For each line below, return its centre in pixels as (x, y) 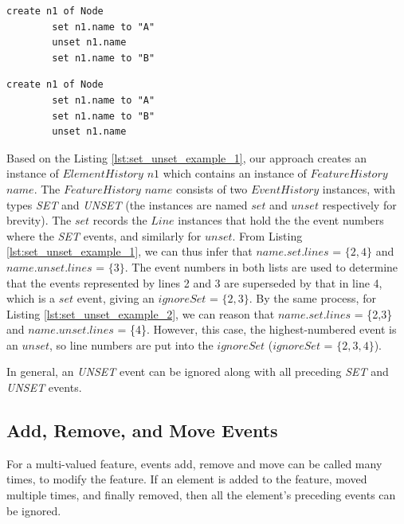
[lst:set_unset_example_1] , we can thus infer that (129, 251)
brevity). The (39, 220)
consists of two (212, 188)
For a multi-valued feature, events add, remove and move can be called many (194, 463)
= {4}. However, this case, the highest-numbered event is (257, 329)
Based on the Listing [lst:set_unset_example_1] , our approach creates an (187, 157)
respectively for (359, 204)
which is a (31, 298)
